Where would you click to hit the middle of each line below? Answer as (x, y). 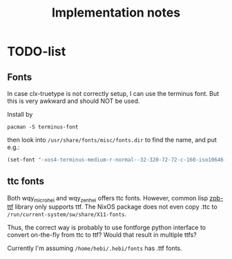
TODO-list (37, 51)
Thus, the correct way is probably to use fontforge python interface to (107, 228)
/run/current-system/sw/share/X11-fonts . (67, 214)
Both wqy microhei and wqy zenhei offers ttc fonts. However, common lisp (108, 199)
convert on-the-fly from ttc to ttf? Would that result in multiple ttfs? (102, 235)
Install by (20, 114)
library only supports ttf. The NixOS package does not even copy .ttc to (116, 207)
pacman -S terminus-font (43, 127)
